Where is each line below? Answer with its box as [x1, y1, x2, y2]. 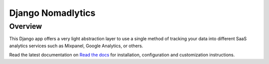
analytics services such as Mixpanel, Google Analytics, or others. [9, 43, 143, 49]
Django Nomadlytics [9, 7, 96, 18]
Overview [9, 22, 42, 31]
